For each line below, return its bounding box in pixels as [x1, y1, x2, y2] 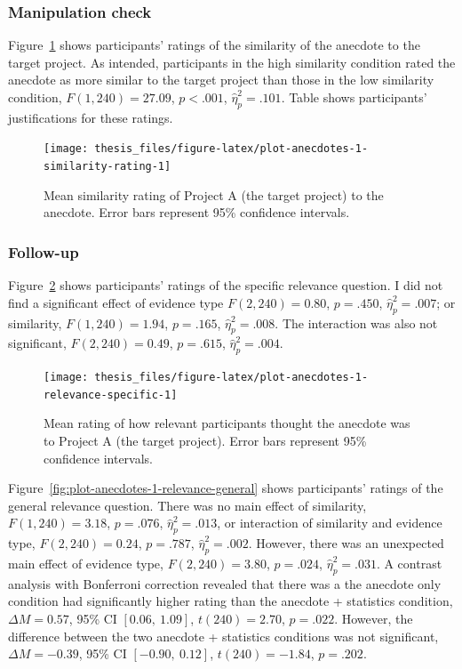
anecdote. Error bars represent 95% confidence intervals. [44, 203, 350, 222]
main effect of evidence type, [8, 553, 163, 572]
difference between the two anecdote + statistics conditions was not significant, [8, 626, 439, 645]
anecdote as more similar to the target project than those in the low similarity [8, 70, 434, 89]
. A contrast [376, 553, 442, 572]
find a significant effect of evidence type [8, 293, 224, 311]
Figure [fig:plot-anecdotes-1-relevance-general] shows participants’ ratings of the [8, 479, 443, 497]
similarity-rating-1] [44, 160, 171, 173]
